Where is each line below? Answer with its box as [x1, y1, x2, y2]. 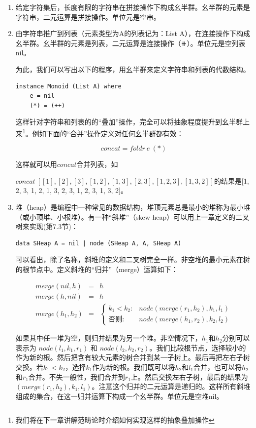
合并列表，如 [76, 159, 118, 169]
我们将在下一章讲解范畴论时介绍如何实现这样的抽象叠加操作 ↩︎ [15, 415, 215, 425]
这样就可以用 [15, 159, 57, 169]
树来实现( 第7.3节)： [15, 221, 78, 232]
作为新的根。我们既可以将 [92, 361, 175, 372]
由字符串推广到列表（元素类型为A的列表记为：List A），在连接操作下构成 [15, 28, 251, 39]
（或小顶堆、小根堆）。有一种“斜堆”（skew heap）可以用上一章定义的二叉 [15, 211, 250, 222]
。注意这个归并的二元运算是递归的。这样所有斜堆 [92, 381, 251, 391]
